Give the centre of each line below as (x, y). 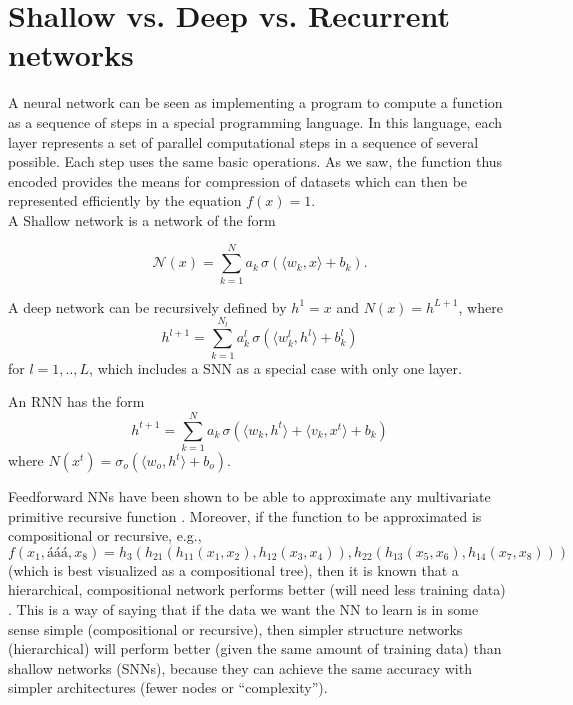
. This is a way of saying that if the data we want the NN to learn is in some (243, 609)
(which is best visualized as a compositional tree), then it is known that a (233, 569)
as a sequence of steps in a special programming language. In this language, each (255, 121)
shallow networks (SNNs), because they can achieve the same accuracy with (240, 667)
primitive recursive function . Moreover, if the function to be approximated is (245, 515)
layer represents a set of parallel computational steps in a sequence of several (243, 141)
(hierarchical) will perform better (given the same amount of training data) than (255, 648)
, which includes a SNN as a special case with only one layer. (275, 367)
